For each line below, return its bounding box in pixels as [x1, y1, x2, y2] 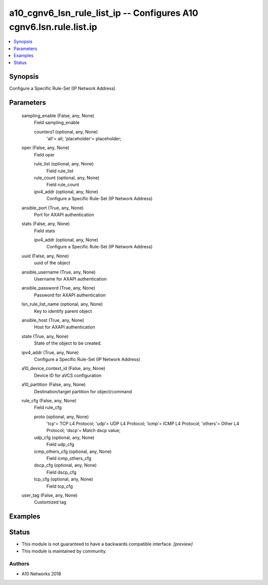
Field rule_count [46, 182, 79, 188]
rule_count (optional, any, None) [34, 174, 100, 181]
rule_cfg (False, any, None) [21, 397, 77, 403]
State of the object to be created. [34, 340, 102, 346]
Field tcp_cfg [46, 483, 73, 489]
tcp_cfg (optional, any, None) [34, 476, 93, 482]
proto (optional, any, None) [34, 414, 89, 420]
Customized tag [34, 499, 67, 505]
